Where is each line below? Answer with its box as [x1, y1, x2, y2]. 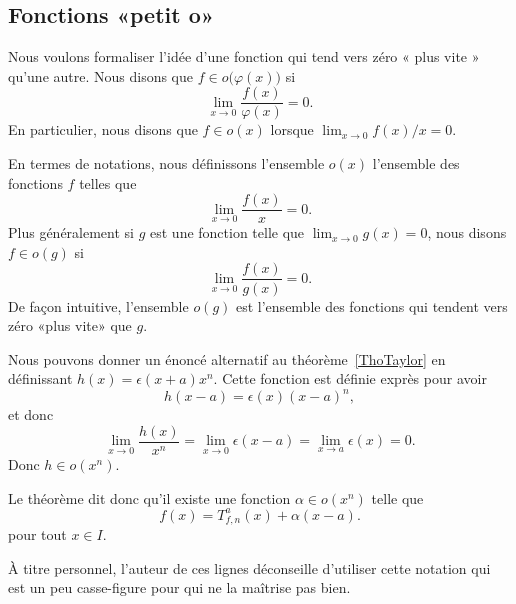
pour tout [8, 524, 67, 545]
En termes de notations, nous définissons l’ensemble [8, 153, 325, 174]
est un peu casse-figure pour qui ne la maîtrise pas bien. [8, 577, 351, 598]
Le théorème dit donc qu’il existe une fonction [8, 487, 291, 508]
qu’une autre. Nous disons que [8, 65, 194, 86]
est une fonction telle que [150, 222, 305, 243]
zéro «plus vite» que [8, 315, 132, 336]
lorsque [270, 119, 314, 140]
